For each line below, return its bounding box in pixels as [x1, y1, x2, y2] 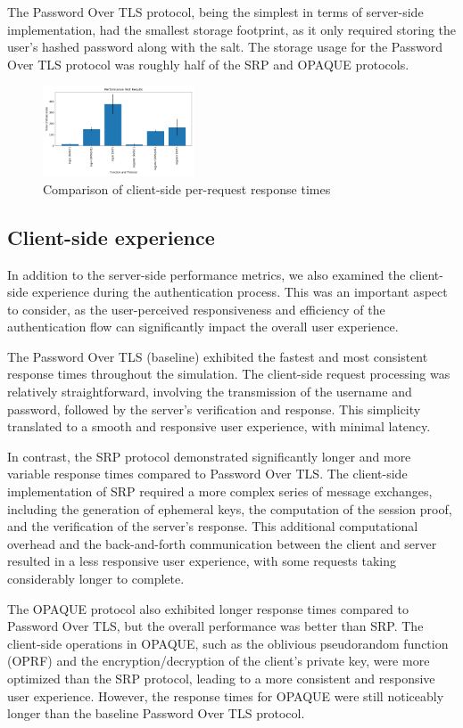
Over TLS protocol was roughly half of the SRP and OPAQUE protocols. [7, 54, 409, 73]
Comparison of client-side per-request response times [43, 179, 331, 198]
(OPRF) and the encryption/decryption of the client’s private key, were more [7, 651, 430, 670]
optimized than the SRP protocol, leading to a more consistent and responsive [7, 668, 435, 687]
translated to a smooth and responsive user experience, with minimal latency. [7, 417, 431, 436]
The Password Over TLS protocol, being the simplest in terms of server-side [7, 3, 424, 20]
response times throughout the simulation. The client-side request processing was [7, 364, 451, 383]
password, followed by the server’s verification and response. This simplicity [7, 399, 421, 418]
